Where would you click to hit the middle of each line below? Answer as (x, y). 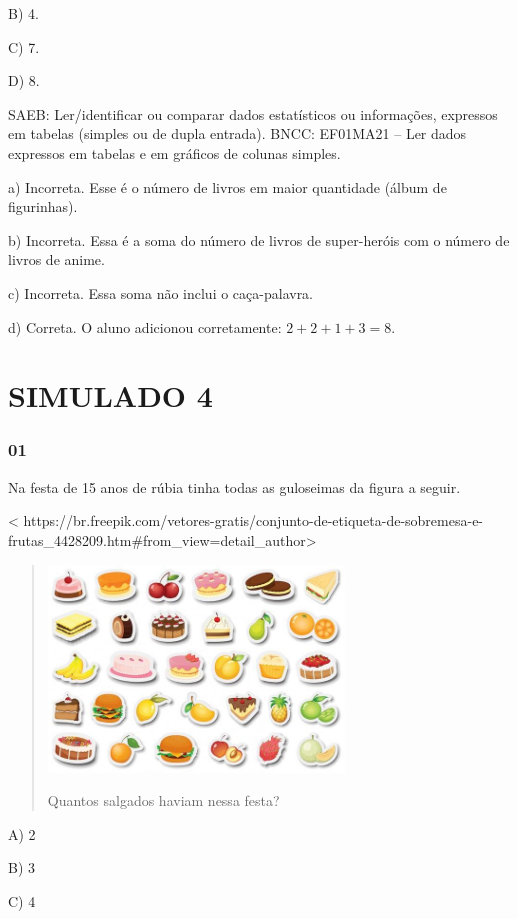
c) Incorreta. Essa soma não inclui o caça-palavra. (161, 292)
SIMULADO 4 (110, 395)
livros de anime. (56, 259)
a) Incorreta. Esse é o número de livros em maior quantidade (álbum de (227, 186)
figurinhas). (43, 206)
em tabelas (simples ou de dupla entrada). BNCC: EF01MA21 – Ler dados (237, 133)
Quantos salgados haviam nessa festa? (163, 800)
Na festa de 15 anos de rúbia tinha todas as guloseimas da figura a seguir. (234, 486)
